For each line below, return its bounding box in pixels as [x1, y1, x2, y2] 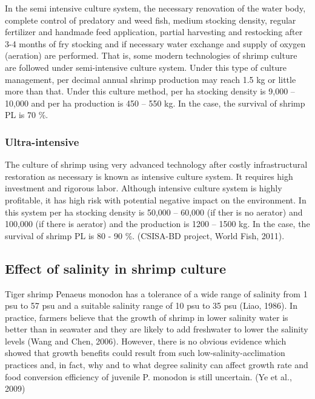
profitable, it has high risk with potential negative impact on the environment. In [5, 193, 307, 206]
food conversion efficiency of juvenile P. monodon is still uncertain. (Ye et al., [5, 370, 292, 383]
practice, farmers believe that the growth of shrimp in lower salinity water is [5, 311, 288, 323]
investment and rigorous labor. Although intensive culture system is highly [5, 182, 282, 194]
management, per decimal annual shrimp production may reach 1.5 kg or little [5, 73, 296, 85]
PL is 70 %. [5, 108, 48, 121]
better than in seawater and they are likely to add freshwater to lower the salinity [5, 323, 308, 335]
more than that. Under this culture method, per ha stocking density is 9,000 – [5, 85, 295, 97]
